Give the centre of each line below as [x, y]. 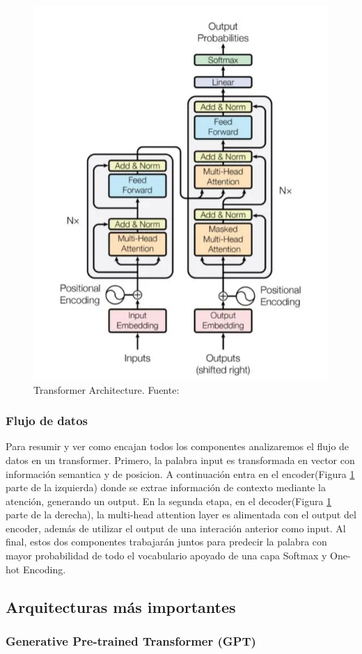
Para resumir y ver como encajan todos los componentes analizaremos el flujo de [178, 446]
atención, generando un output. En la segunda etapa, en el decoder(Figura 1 [169, 501]
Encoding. [44, 569]
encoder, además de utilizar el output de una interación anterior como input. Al [176, 528]
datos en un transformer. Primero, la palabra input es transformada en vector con [180, 460]
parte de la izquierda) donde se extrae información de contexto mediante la [166, 487]
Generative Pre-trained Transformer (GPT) [131, 640]
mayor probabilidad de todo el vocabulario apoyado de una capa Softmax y [166, 556]
